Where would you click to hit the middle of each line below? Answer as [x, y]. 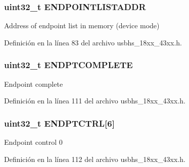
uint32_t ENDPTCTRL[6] [59, 123]
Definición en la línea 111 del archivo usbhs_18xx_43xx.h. [95, 101]
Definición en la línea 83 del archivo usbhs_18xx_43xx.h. [93, 42]
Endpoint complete [34, 83]
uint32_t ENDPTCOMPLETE [68, 65]
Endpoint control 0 [33, 142]
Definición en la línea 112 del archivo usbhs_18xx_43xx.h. [95, 159]
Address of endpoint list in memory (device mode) [82, 25]
